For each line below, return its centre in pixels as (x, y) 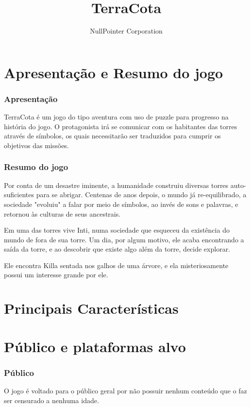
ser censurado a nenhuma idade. (51, 400)
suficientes (19, 195)
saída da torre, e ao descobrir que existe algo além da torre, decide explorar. (117, 249)
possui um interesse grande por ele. (56, 275)
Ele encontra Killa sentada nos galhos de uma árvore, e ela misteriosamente (116, 265)
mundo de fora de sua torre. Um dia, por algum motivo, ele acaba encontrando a (124, 239)
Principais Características (91, 308)
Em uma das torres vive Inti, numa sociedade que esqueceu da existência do (117, 230)
